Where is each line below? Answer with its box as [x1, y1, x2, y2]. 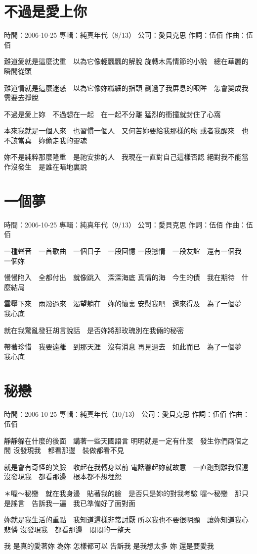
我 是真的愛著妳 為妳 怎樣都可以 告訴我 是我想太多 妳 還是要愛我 [4, 541, 214, 551]
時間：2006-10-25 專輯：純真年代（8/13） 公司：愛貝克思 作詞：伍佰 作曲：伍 [4, 30, 253, 40]
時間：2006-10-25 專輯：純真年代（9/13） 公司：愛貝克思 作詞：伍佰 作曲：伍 [4, 219, 253, 229]
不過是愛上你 [4, 1, 87, 21]
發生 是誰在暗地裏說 [17, 162, 87, 172]
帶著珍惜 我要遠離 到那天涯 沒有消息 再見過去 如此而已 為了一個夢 [4, 341, 242, 352]
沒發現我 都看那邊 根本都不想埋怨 [4, 471, 122, 482]
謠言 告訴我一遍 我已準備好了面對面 [10, 498, 135, 508]
